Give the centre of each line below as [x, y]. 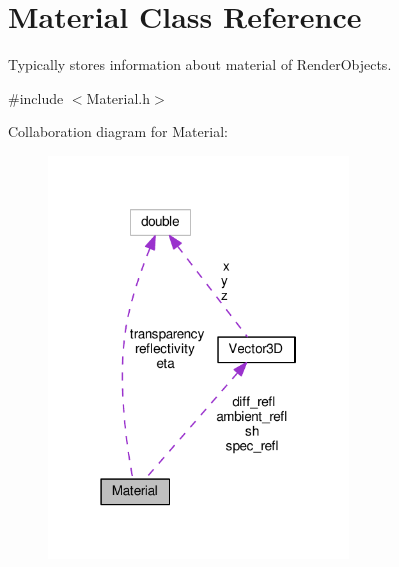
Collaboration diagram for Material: [118, 131]
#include [36, 97]
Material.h [118, 97]
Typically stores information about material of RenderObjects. [200, 64]
